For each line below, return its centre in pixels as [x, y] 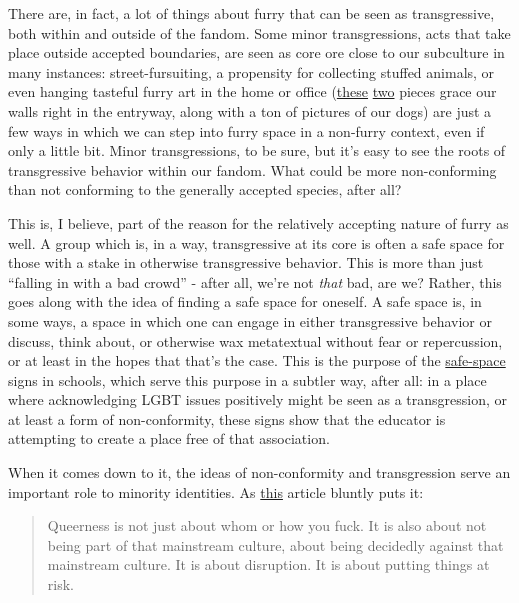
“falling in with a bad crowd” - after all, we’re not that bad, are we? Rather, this [255, 281]
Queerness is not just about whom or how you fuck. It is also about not [267, 525]
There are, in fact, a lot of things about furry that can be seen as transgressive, [251, 13]
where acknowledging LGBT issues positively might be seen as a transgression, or [258, 399]
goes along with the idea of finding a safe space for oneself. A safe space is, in [245, 301]
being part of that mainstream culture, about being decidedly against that [275, 544]
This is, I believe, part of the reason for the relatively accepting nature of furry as [258, 222]
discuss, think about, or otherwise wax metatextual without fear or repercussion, [255, 340]
